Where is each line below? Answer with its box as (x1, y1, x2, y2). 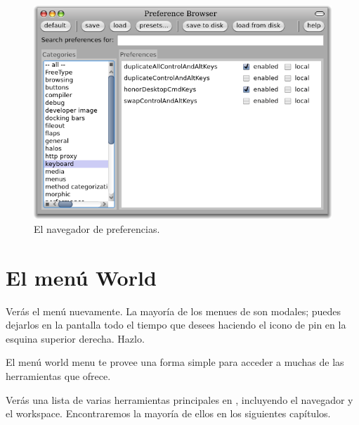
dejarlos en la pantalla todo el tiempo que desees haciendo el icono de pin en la (6, 317, 346, 332)
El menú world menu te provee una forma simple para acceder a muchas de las (6, 355, 344, 369)
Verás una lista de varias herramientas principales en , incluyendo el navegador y (6, 392, 353, 407)
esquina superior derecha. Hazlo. (6, 331, 145, 345)
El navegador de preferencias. (34, 221, 160, 236)
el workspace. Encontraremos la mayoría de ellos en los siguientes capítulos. (6, 406, 331, 421)
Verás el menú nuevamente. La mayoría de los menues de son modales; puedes (6, 303, 341, 318)
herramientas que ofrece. (6, 368, 111, 383)
